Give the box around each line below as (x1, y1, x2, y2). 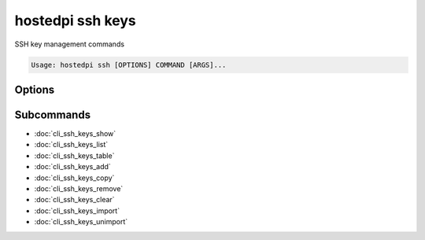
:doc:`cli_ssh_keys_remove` (34, 184, 124, 193)
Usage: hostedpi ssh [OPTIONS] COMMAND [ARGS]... (31, 60, 227, 69)
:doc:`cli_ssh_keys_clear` (34, 195, 115, 205)
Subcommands (14, 108, 91, 121)
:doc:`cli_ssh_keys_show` (34, 129, 116, 138)
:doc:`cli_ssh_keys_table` (34, 150, 115, 161)
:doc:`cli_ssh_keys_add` (34, 162, 112, 172)
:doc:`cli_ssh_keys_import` (34, 205, 120, 216)
